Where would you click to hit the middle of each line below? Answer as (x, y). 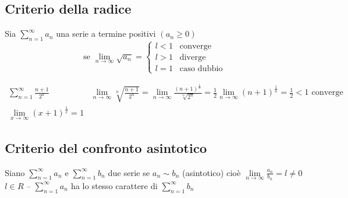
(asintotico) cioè (211, 172)
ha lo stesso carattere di (114, 185)
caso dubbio (201, 69)
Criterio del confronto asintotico (106, 147)
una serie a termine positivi (106, 33)
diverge (192, 58)
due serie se (129, 172)
